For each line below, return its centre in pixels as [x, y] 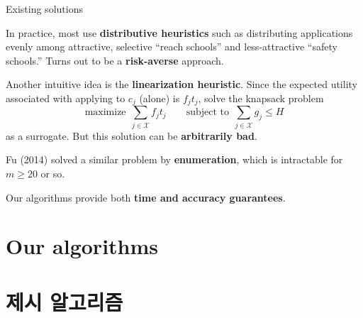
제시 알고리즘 [65, 301]
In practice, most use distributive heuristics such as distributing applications [179, 32]
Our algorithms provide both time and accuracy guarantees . [146, 197]
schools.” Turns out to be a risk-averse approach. [115, 60]
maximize [105, 113]
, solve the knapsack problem [261, 98]
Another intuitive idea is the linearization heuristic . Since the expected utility [181, 84]
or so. [53, 173]
